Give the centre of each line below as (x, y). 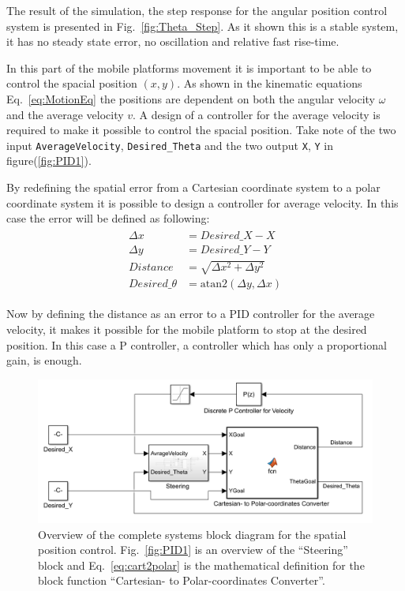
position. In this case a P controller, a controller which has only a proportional (197, 344)
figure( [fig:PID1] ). (49, 161)
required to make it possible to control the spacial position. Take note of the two (201, 130)
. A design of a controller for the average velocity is (257, 114)
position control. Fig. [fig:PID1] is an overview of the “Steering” (193, 550)
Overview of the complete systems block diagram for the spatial (192, 534)
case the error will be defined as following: (108, 218)
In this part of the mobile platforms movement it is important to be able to (189, 67)
